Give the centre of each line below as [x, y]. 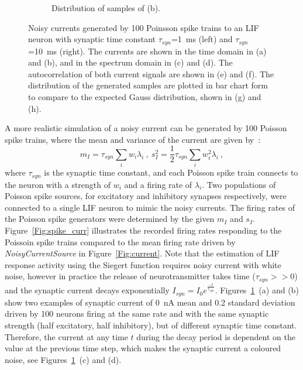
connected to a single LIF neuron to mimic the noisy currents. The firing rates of [150, 207]
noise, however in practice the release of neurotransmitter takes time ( [130, 276]
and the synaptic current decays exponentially [87, 290]
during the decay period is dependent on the [216, 336]
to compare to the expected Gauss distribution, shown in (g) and [145, 97]
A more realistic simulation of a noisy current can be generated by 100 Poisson [146, 128]
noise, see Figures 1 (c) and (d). [63, 359]
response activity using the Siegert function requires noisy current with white [143, 264]
